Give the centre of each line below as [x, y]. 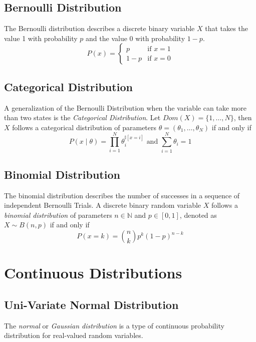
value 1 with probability [41, 38]
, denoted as [198, 215]
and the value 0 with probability [136, 38]
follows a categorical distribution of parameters [84, 127]
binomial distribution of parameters [58, 215]
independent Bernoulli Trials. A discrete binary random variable [103, 205]
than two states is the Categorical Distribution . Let [82, 117]
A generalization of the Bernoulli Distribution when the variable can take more [125, 107]
